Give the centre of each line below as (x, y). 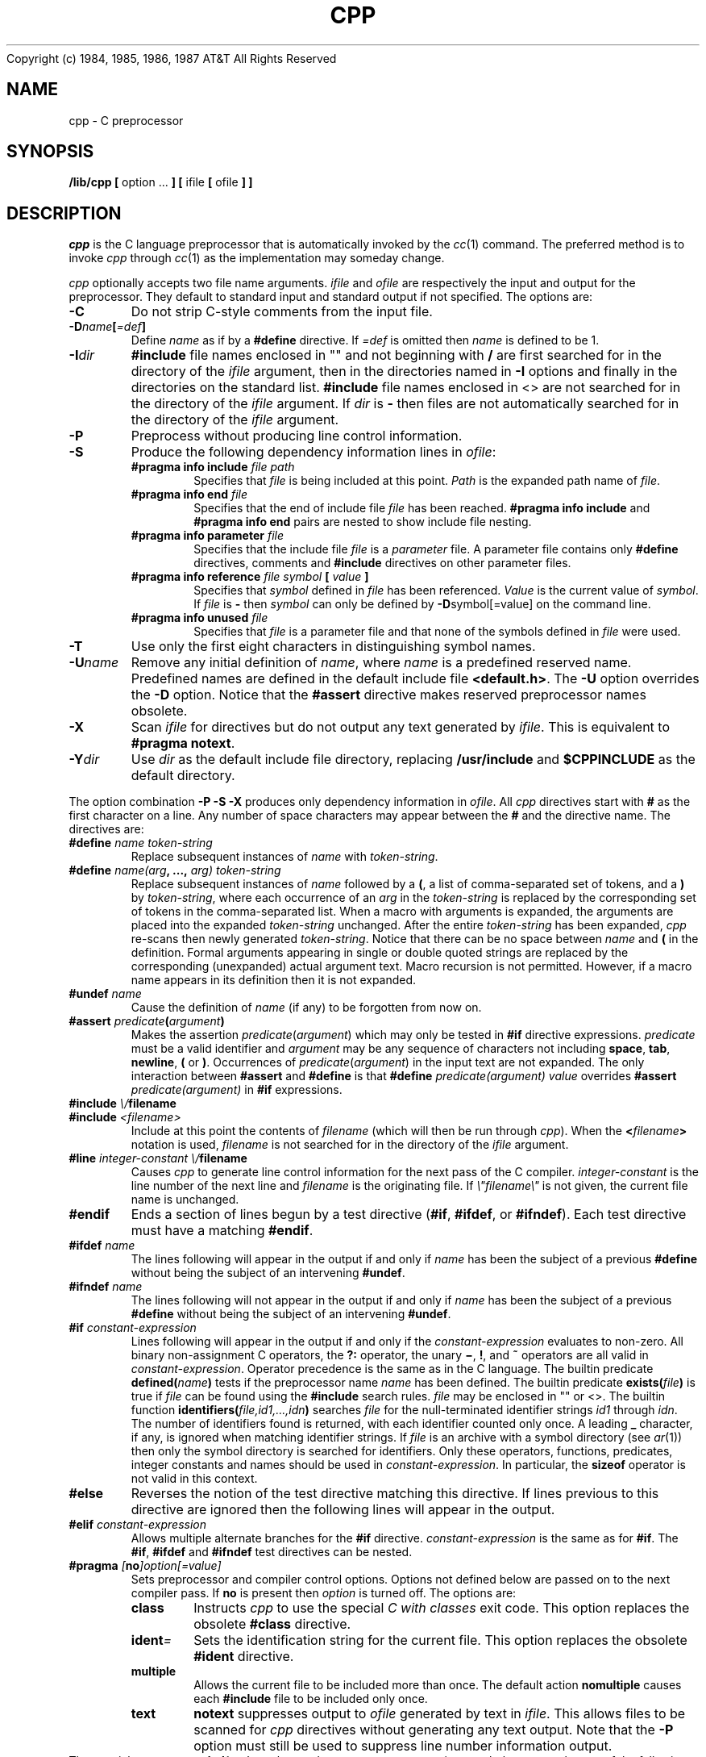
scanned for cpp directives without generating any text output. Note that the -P (434, 1730)
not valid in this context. (194, 1479)
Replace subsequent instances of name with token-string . (284, 857)
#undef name (105, 994)
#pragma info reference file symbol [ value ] (250, 577)
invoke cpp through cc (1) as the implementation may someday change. (257, 258)
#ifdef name (102, 1246)
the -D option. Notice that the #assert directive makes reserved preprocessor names (388, 695)
